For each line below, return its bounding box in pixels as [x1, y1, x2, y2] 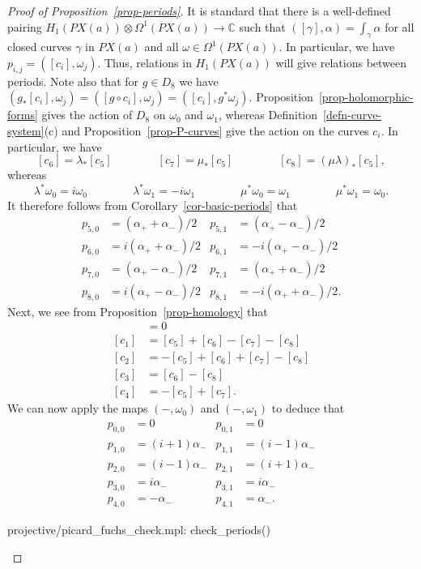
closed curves [7, 38, 72, 55]
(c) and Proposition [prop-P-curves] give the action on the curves [44, 122, 369, 139]
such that [239, 18, 286, 35]
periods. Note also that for [7, 72, 139, 89]
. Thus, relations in [97, 53, 192, 71]
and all [144, 38, 179, 55]
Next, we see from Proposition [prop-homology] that [7, 302, 268, 319]
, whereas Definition [218, 106, 318, 123]
